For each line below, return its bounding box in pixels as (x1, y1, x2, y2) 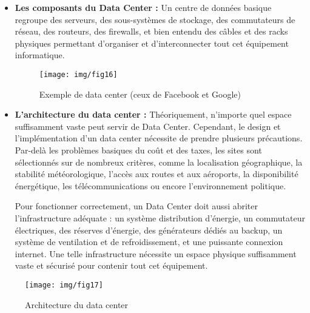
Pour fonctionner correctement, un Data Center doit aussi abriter (15, 200, 258, 212)
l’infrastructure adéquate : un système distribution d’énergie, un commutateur (15, 211, 305, 224)
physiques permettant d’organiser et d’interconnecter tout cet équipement (15, 36, 289, 49)
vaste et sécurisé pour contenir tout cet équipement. (15, 259, 208, 272)
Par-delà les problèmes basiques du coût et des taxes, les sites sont (15, 144, 262, 156)
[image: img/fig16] (39, 70, 118, 79)
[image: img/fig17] (25, 280, 103, 289)
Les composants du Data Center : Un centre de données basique (15, 1, 272, 13)
